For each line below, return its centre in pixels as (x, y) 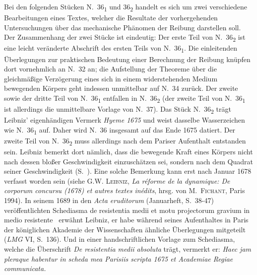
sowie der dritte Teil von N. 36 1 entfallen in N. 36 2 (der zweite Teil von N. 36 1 (125, 98)
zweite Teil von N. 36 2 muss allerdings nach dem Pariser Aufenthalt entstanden (125, 141)
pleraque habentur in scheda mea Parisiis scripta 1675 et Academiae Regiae (119, 258)
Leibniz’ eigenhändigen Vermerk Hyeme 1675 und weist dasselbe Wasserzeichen (125, 120)
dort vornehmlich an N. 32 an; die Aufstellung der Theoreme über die (110, 69)
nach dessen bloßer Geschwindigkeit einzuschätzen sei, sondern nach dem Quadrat (128, 161)
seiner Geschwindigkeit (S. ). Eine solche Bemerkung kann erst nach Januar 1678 (128, 171)
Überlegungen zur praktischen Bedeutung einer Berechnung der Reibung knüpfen (127, 59)
